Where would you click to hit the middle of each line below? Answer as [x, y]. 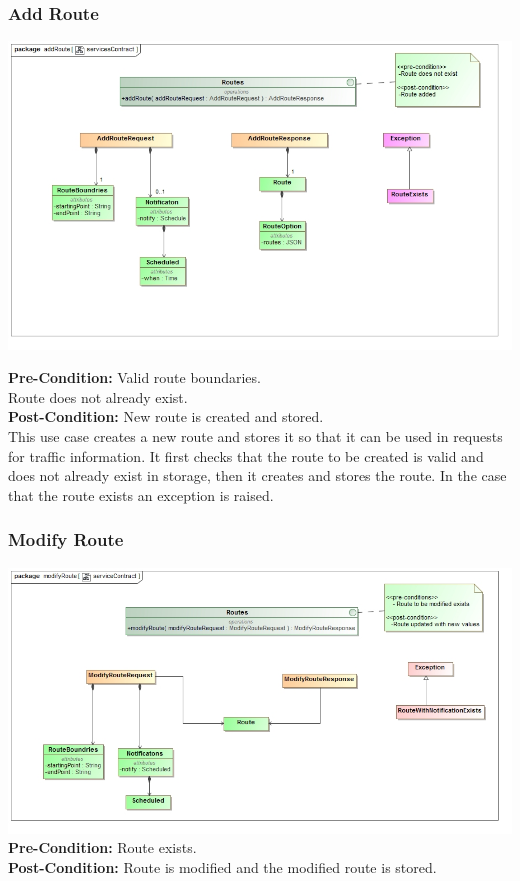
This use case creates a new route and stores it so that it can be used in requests [255, 436]
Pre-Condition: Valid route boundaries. [134, 377]
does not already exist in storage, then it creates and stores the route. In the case [257, 475]
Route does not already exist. [98, 396]
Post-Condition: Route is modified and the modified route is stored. [222, 866]
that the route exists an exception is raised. [141, 494]
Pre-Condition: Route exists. [102, 847]
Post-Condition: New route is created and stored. [166, 416]
